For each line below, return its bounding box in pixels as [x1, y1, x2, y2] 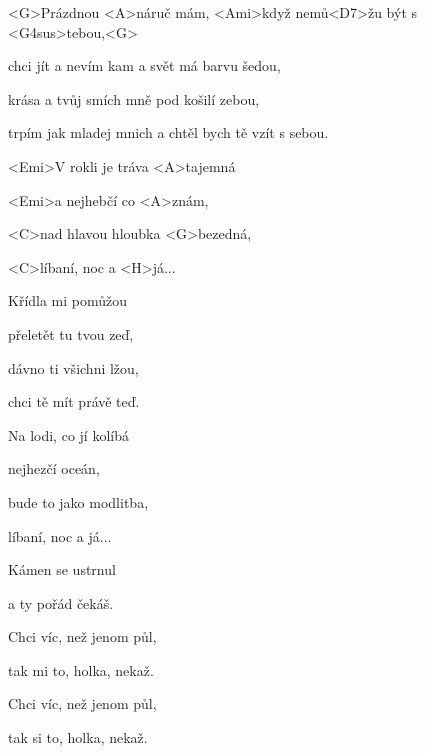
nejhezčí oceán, [8, 458, 100, 479]
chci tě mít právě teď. [8, 391, 140, 412]
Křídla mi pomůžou [8, 290, 128, 311]
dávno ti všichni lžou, [8, 357, 139, 378]
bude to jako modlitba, [8, 491, 149, 512]
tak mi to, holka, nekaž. [8, 659, 154, 680]
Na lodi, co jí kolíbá [8, 424, 129, 445]
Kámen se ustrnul [8, 559, 116, 580]
